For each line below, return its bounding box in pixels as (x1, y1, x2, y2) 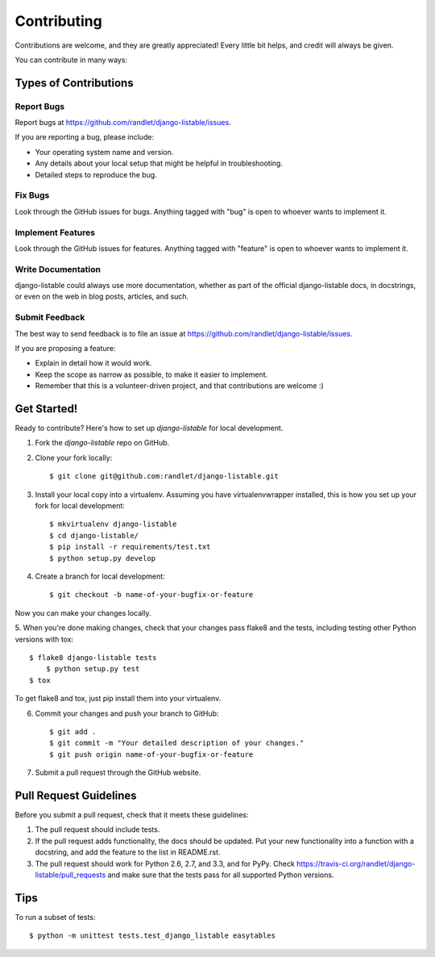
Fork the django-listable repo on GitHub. (35, 438, 170, 448)
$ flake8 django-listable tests (29, 653, 157, 662)
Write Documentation (14, 263, 101, 274)
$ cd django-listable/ (49, 531, 139, 540)
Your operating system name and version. (35, 147, 174, 157)
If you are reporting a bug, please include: (14, 132, 155, 142)
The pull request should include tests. (35, 825, 160, 834)
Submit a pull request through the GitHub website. (35, 767, 201, 778)
